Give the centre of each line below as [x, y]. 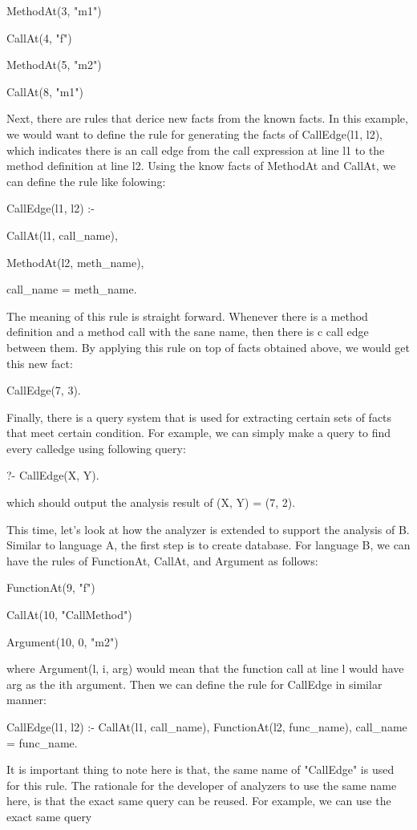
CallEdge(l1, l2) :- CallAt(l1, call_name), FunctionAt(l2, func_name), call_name [207, 727]
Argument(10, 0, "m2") [63, 641]
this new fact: [40, 363]
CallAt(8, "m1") [45, 91]
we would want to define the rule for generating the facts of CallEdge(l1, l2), [194, 134]
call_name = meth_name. [72, 289]
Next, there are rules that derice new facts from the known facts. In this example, [207, 118]
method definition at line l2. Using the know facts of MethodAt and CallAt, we [201, 166]
